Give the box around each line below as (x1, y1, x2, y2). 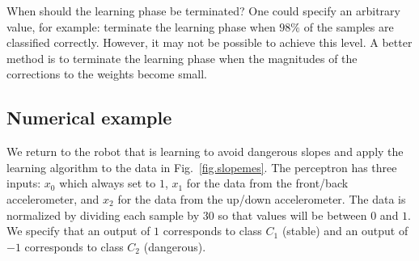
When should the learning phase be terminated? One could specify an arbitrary (6, 2, 400, 19)
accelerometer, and (6, 190, 99, 207)
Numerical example (6, 105, 172, 130)
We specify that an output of (6, 222, 150, 239)
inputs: (6, 175, 41, 192)
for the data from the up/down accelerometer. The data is (117, 190, 406, 207)
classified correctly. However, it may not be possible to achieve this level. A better (6, 34, 413, 51)
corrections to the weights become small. (6, 65, 207, 82)
